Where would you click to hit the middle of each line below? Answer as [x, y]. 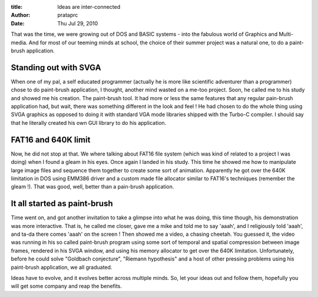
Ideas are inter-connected [89, 7]
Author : [21, 15]
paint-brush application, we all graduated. [62, 267]
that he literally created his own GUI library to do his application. [89, 123]
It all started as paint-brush [62, 204]
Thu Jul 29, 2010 [78, 23]
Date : [18, 23]
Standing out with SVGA [56, 67]
